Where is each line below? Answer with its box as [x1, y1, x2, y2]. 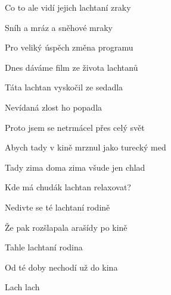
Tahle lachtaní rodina [5, 241, 83, 253]
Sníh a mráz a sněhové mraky [5, 21, 113, 33]
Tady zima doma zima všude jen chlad [5, 161, 145, 173]
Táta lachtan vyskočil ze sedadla [5, 81, 123, 93]
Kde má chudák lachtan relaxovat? [5, 181, 131, 193]
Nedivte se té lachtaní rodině [5, 200, 110, 213]
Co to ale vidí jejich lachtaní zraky [5, 1, 131, 13]
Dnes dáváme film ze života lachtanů [5, 61, 138, 73]
